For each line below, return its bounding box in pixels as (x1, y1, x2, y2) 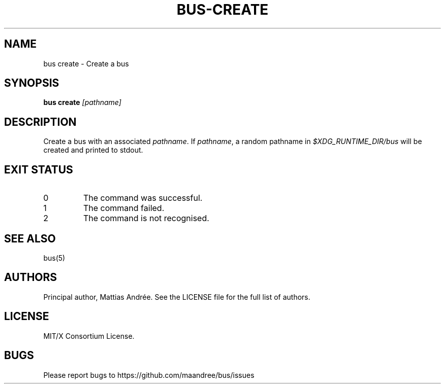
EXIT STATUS (4, 163, 73, 176)
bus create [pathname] (43, 98, 121, 107)
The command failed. (83, 203, 165, 214)
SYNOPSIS (4, 77, 59, 90)
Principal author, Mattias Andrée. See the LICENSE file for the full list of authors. (43, 292, 310, 301)
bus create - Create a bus (43, 59, 129, 68)
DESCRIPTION (4, 115, 77, 128)
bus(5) (43, 253, 66, 262)
